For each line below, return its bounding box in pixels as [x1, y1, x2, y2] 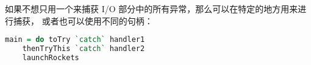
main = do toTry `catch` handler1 [5, 35, 145, 44]
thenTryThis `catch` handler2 [22, 44, 145, 53]
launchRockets [22, 53, 79, 62]
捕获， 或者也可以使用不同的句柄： [13, 14, 153, 27]
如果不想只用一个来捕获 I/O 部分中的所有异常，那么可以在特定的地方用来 [5, 2, 298, 15]
